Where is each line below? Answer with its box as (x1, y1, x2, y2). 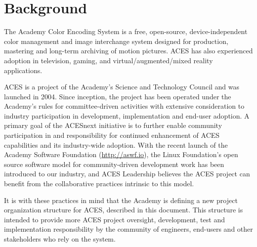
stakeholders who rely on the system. (4, 234, 116, 244)
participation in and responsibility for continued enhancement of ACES (4, 130, 220, 140)
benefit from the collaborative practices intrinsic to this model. (4, 178, 194, 189)
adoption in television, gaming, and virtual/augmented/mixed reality (4, 55, 213, 65)
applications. (4, 65, 43, 75)
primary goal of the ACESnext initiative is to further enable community (4, 120, 222, 130)
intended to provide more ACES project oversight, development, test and (4, 214, 225, 224)
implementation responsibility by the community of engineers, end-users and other (4, 224, 253, 234)
